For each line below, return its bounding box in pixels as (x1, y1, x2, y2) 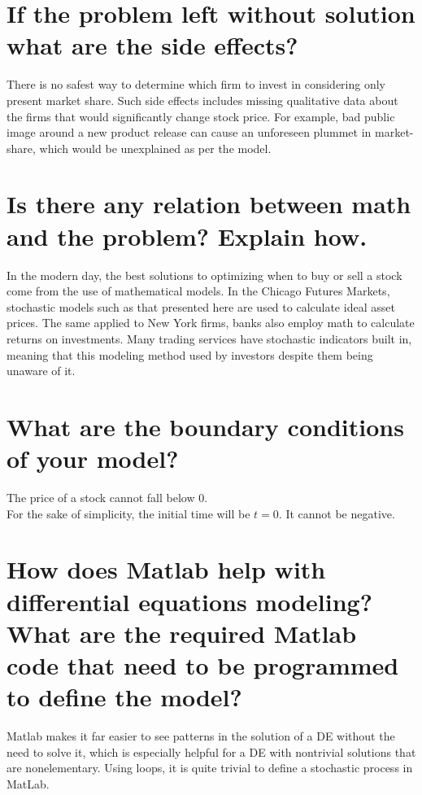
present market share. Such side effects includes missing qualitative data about (7, 91, 398, 108)
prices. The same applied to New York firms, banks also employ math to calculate (7, 314, 415, 331)
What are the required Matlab (7, 616, 357, 649)
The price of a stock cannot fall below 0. (7, 489, 208, 506)
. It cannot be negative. (278, 505, 395, 522)
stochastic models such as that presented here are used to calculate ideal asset (7, 298, 395, 315)
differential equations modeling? (7, 584, 372, 618)
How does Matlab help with (7, 553, 326, 586)
